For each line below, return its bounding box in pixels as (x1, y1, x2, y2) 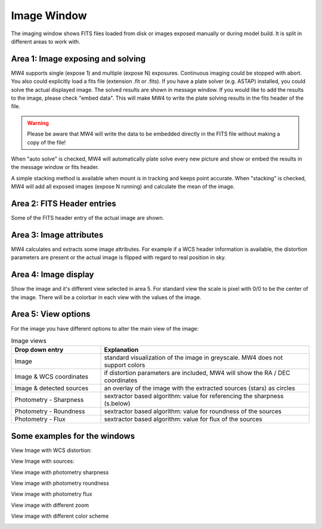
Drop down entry (14, 346, 64, 354)
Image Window (11, 9, 87, 22)
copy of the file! (27, 139, 66, 146)
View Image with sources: (11, 457, 75, 465)
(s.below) (104, 399, 131, 408)
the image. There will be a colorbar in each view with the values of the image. (11, 293, 202, 301)
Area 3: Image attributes (11, 230, 104, 240)
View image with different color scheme (11, 512, 109, 519)
